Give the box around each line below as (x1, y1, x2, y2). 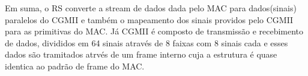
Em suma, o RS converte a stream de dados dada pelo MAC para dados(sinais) (5, 2, 297, 14)
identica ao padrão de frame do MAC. (5, 59, 145, 72)
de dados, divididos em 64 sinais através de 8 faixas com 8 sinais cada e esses (5, 36, 288, 49)
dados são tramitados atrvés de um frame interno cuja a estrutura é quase (5, 48, 277, 61)
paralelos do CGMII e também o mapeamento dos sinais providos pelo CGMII (5, 13, 294, 26)
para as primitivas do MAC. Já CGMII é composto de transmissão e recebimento (5, 25, 304, 37)
